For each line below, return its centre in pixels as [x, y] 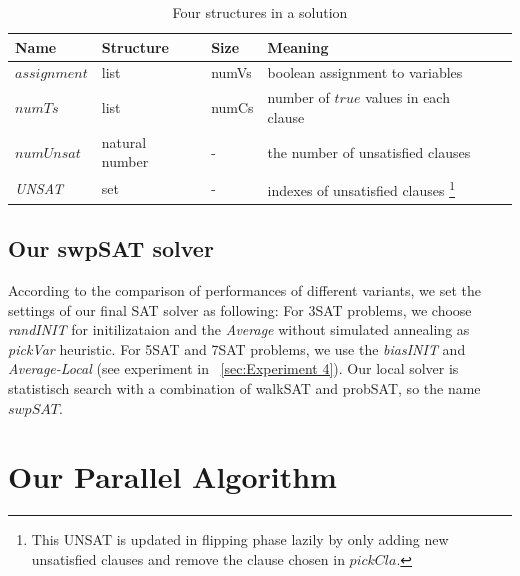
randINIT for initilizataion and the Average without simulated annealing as [239, 329]
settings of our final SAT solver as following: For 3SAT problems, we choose [240, 309]
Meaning [298, 46]
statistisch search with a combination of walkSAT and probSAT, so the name [244, 388]
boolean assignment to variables [365, 72]
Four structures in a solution [260, 12]
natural [124, 141]
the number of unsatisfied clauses [369, 151]
